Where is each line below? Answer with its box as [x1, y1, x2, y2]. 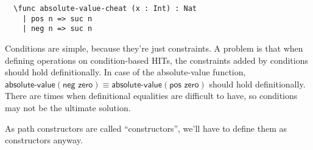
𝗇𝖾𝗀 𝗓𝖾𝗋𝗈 [63, 80, 93, 89]
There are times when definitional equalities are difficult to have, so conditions [5, 89, 298, 102]
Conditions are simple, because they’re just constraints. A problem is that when [5, 41, 303, 54]
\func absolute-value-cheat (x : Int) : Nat [13, 4, 197, 13]
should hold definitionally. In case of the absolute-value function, [5, 66, 246, 78]
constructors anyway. [5, 134, 83, 146]
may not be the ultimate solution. [5, 101, 131, 114]
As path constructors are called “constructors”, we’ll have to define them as [5, 121, 287, 134]
